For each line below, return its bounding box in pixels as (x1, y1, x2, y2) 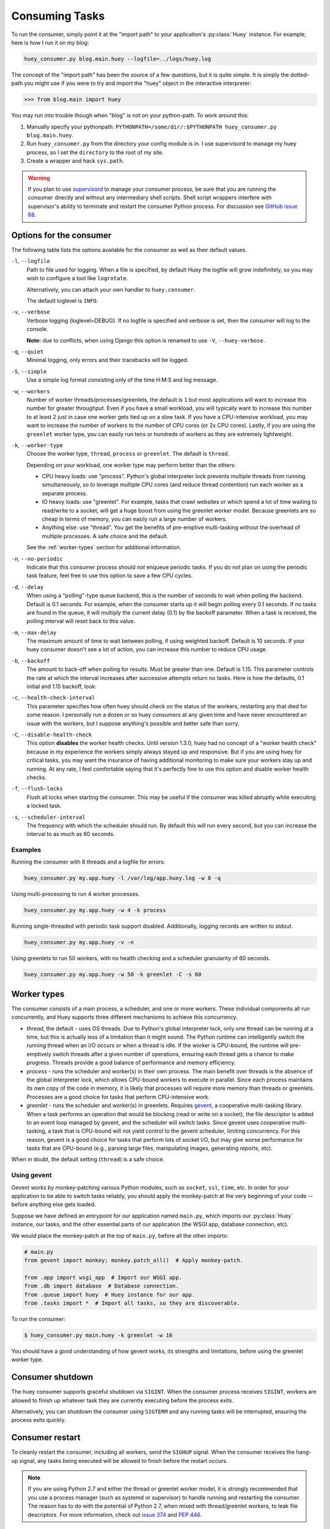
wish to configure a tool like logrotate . (26, 275, 128, 282)
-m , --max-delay (11, 629, 57, 636)
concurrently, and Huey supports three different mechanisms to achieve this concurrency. (11, 1013, 238, 1021)
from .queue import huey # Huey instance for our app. (24, 1291, 196, 1298)
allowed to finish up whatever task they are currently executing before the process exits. (11, 1396, 234, 1404)
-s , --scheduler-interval (11, 813, 86, 821)
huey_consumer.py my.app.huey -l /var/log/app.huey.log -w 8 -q (24, 875, 221, 882)
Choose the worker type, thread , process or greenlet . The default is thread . (26, 450, 230, 457)
